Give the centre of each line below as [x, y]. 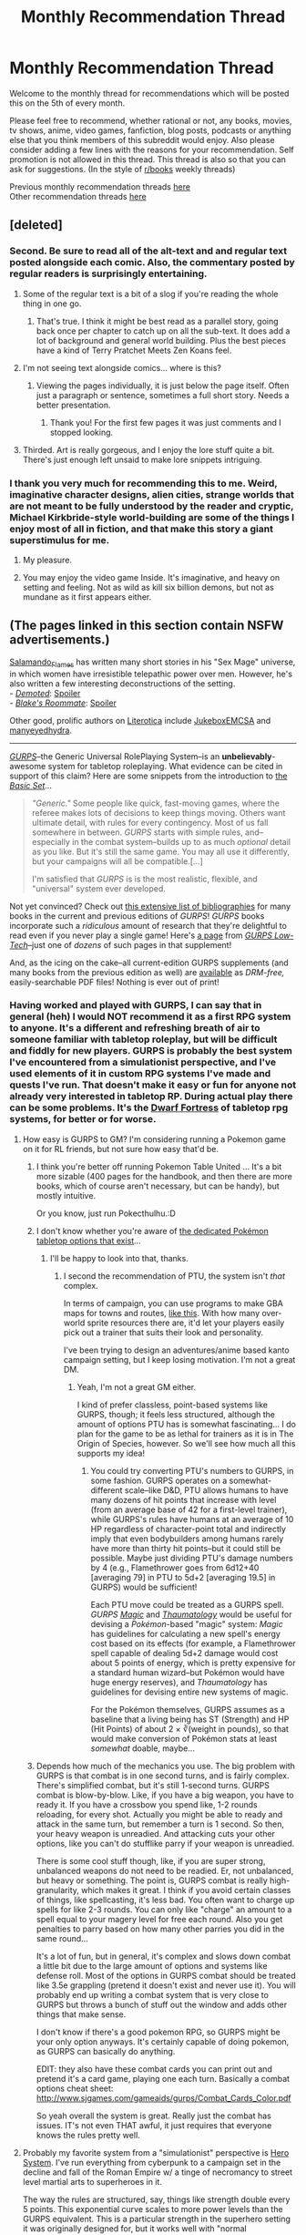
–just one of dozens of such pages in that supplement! [130, 944]
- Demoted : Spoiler [45, 693]
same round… [62, 1938]
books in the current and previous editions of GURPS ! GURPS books [137, 916]
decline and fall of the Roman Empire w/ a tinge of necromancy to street [158, 2172]
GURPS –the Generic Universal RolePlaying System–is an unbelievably [141, 756]
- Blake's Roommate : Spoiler [63, 703]
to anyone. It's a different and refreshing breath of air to [135, 1028]
